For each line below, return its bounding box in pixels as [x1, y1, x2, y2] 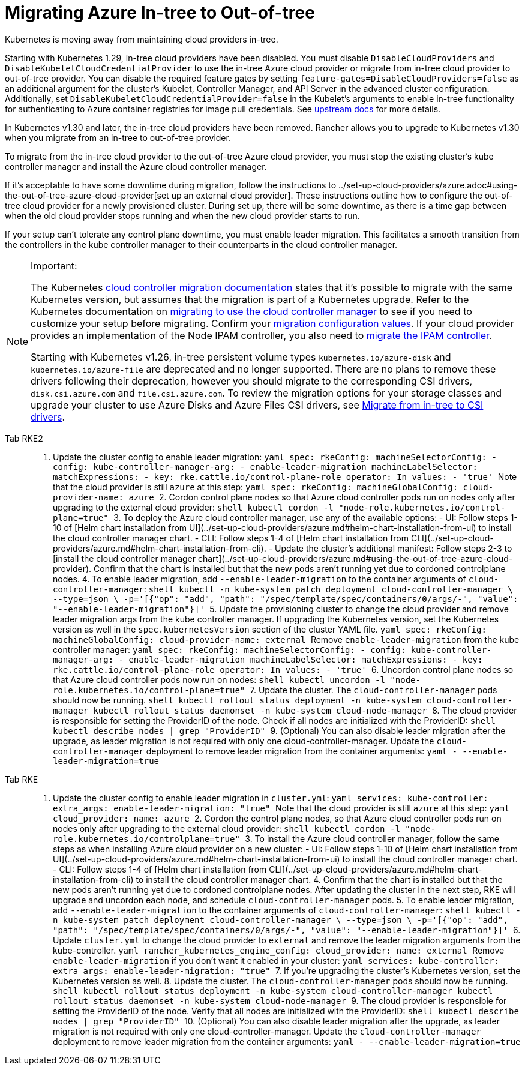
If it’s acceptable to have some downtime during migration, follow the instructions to [5, 179, 337, 190]
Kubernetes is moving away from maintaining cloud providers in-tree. [5, 34, 278, 44]
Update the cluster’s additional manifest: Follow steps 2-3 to [274, 543, 512, 553]
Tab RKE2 [5, 433, 43, 443]
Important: [31, 259, 77, 272]
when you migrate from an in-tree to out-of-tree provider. [5, 132, 231, 143]
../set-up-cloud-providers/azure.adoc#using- [338, 179, 518, 190]
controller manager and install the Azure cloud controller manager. [5, 161, 267, 172]
